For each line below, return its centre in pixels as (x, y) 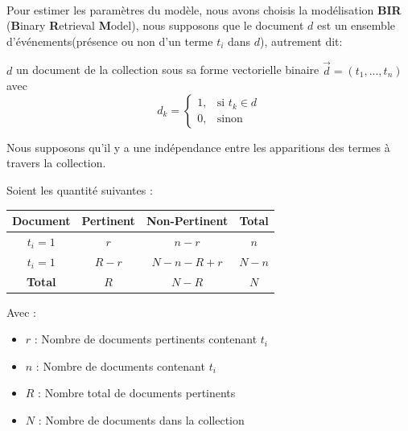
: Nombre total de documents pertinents (137, 393)
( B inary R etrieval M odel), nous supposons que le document (155, 25)
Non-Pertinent (187, 221)
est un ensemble (356, 25)
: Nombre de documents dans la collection (141, 420)
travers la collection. (56, 163)
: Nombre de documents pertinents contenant (146, 339)
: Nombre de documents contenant (120, 365)
